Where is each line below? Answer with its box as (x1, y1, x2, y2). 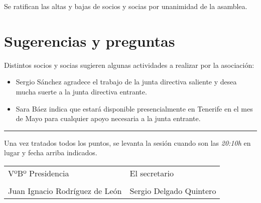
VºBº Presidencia (8, 167, 69, 179)
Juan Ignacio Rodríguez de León (8, 184, 122, 196)
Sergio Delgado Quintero (129, 184, 216, 196)
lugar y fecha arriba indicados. (4, 147, 97, 158)
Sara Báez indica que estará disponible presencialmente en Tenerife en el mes (16, 103, 253, 114)
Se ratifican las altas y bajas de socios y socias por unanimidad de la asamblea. (4, 1, 247, 11)
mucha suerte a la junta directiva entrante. (16, 86, 147, 96)
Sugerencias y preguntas (4, 30, 175, 51)
